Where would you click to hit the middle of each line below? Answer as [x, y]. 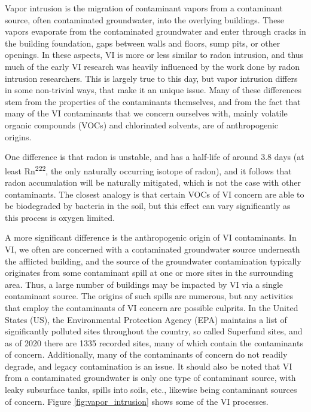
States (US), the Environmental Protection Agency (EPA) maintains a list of [146, 319]
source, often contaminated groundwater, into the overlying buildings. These [145, 19]
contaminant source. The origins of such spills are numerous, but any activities [149, 296]
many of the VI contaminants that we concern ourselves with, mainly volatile [146, 113]
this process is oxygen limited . [60, 217]
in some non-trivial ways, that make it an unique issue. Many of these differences [153, 90]
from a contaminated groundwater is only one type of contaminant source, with [150, 378]
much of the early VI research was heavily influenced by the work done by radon [153, 66]
